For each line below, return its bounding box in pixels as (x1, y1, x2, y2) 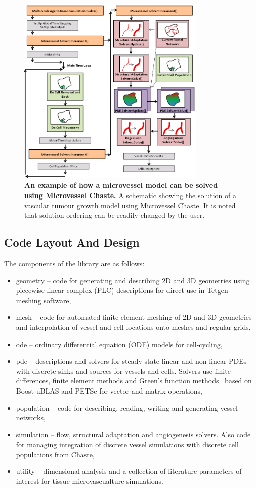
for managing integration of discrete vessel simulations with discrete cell (16, 439, 239, 450)
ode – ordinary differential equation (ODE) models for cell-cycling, (16, 338, 223, 349)
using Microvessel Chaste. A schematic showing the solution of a (24, 189, 236, 200)
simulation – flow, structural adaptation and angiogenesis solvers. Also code (16, 429, 251, 440)
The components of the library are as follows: (4, 258, 145, 268)
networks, (16, 412, 46, 423)
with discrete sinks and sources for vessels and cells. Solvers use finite (16, 365, 231, 376)
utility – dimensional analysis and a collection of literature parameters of (16, 466, 242, 476)
